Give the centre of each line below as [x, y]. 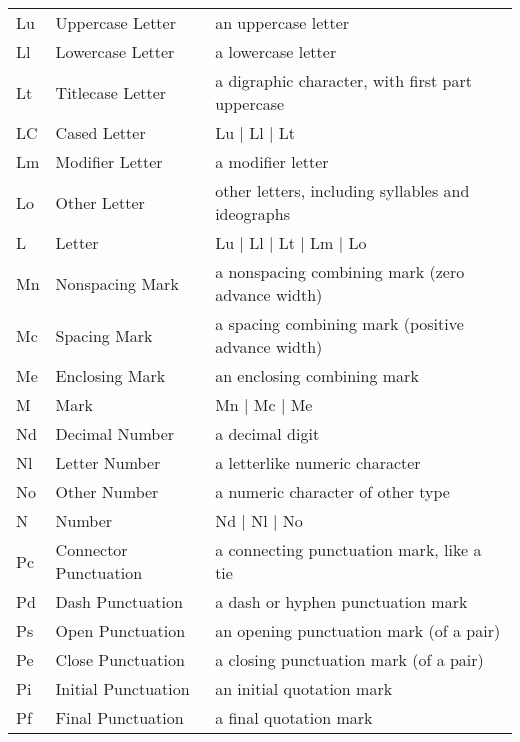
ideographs [252, 213]
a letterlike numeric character [318, 462]
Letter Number [108, 462]
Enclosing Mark [110, 375]
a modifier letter [272, 161]
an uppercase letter [282, 22]
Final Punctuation [119, 717]
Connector [91, 549]
